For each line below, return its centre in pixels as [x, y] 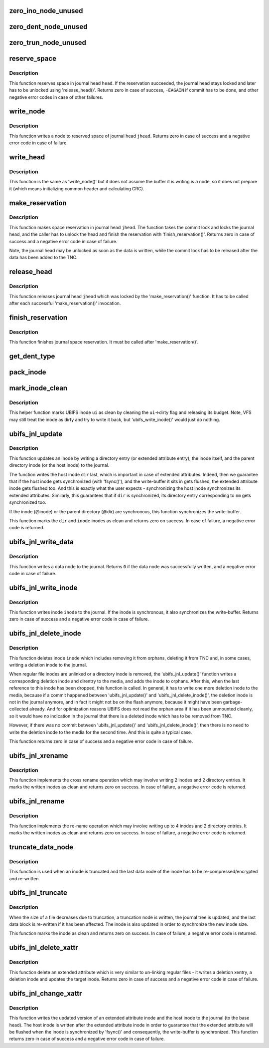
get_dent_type [32, 356]
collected [19, 709]
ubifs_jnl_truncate [38, 893]
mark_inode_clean [38, 388]
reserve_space [33, 59]
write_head [27, 157]
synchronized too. [28, 502]
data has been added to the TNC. [43, 258]
